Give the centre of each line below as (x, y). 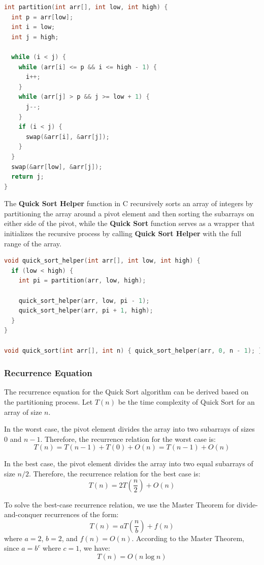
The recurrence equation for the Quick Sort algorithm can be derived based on (126, 392)
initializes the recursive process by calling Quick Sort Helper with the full (123, 233)
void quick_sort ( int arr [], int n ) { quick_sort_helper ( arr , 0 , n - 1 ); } (133, 350)
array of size (23, 412)
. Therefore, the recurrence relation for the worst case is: (128, 439)
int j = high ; (35, 37)
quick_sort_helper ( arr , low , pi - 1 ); (84, 301)
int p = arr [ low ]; (42, 17)
